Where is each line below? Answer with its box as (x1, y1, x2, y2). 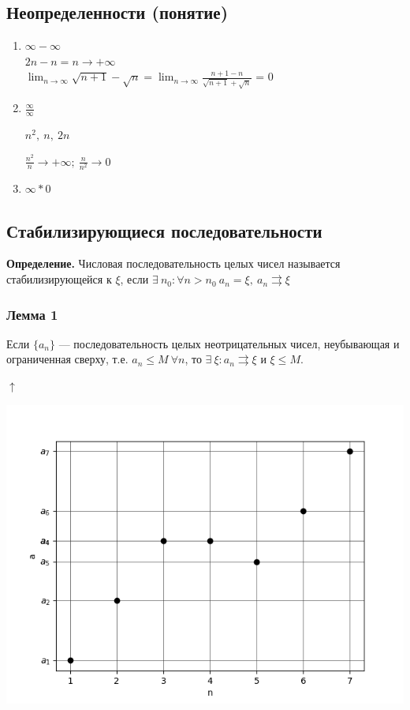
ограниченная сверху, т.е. (6, 351, 129, 367)
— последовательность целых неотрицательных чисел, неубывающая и (58, 335, 400, 351)
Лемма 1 (6, 304, 58, 324)
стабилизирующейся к (6, 271, 112, 287)
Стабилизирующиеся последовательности (6, 218, 322, 242)
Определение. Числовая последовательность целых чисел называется (6, 255, 341, 272)
